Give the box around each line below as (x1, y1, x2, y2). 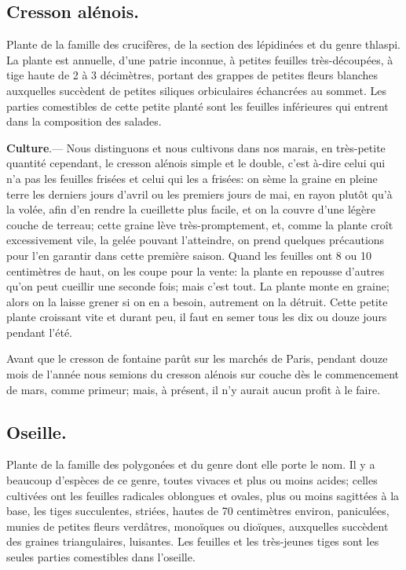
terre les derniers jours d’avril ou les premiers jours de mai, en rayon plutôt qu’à (6, 185, 393, 202)
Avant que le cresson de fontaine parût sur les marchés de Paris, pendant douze (6, 350, 388, 367)
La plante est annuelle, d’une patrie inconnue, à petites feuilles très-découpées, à (6, 51, 393, 68)
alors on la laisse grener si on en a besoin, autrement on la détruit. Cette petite (6, 293, 388, 309)
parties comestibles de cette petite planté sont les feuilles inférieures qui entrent (6, 97, 389, 114)
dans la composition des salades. (6, 113, 162, 130)
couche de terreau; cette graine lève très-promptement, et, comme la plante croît (6, 216, 393, 232)
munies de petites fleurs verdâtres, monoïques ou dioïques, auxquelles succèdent (6, 517, 389, 534)
